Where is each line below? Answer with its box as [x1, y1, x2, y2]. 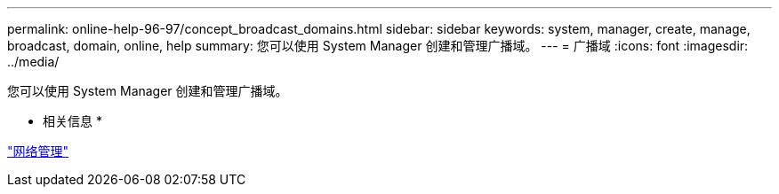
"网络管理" [7, 144, 69, 159]
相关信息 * [43, 113, 102, 128]
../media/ [7, 54, 60, 69]
